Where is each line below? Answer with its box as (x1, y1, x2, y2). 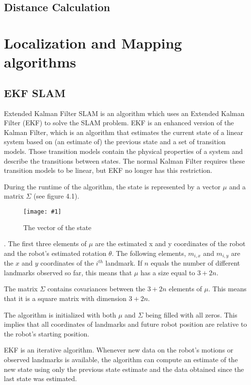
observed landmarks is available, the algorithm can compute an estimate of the (4, 354, 238, 364)
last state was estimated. (4, 373, 77, 384)
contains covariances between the (47, 284, 145, 294)
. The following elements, (111, 248, 186, 258)
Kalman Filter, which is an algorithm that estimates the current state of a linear (4, 127, 243, 137)
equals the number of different (151, 258, 240, 268)
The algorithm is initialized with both (4, 309, 116, 319)
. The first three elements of (4, 238, 87, 249)
